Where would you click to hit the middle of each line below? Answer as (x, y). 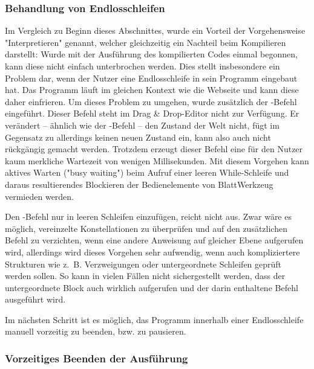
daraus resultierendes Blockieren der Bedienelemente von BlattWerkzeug (139, 184)
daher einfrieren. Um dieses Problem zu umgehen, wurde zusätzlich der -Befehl (151, 101)
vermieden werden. (40, 196)
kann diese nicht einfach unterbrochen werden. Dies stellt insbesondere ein (142, 66)
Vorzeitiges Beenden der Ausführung (96, 358)
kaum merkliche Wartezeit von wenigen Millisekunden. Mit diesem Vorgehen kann (157, 160)
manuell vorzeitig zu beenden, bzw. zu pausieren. (96, 331)
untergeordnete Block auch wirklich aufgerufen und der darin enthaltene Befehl (152, 287)
